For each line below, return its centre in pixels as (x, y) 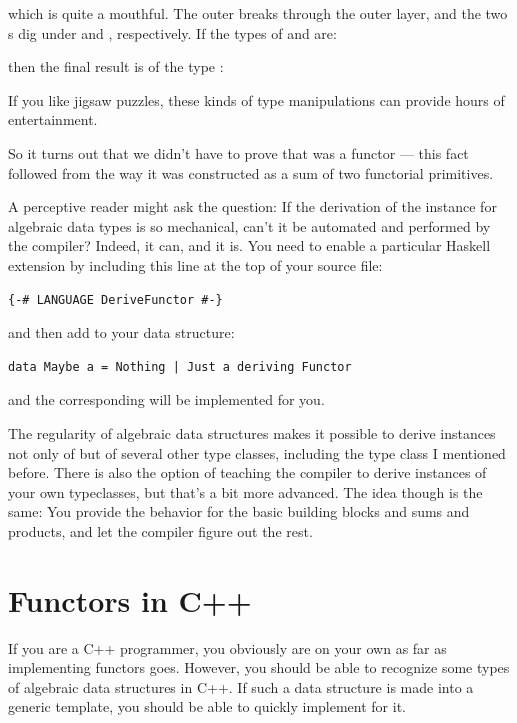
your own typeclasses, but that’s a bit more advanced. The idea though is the (245, 491)
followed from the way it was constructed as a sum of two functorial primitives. (251, 172)
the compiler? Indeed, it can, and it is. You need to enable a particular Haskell (249, 245)
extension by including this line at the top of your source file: (195, 264)
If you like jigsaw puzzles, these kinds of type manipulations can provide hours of (256, 99)
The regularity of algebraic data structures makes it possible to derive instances (252, 432)
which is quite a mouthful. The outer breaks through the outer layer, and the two (258, 13)
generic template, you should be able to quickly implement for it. (207, 706)
